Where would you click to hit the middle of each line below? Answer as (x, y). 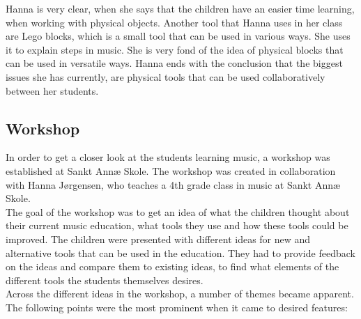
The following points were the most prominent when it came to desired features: (177, 307)
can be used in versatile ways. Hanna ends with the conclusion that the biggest (174, 63)
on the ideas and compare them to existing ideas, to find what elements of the (172, 266)
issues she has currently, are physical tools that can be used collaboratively (166, 76)
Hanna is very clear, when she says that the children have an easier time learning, (180, 8)
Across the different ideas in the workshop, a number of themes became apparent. (180, 294)
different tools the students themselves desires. (105, 280)
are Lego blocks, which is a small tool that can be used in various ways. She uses (178, 36)
